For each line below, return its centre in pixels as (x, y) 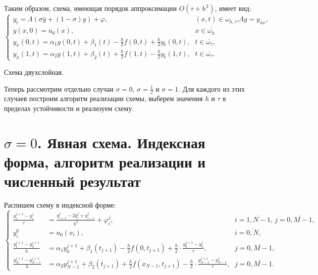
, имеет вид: (233, 8)
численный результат (73, 181)
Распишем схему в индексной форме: (60, 205)
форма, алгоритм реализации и (105, 162)
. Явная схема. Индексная (121, 142)
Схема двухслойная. (34, 72)
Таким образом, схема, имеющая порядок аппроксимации (90, 8)
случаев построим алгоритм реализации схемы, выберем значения (104, 98)
